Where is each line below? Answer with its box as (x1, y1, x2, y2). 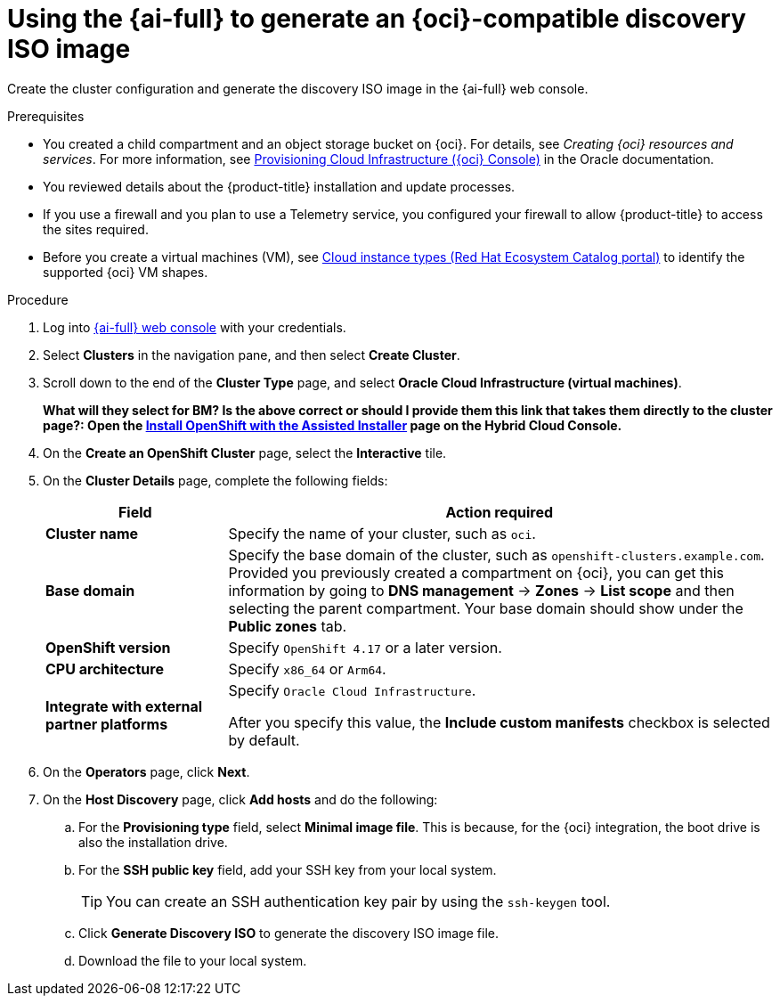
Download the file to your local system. (78, 952, 307, 968)
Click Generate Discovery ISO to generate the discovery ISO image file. (78, 925, 499, 941)
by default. (228, 730, 300, 749)
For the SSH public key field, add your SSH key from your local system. (78, 861, 497, 877)
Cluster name (45, 524, 139, 542)
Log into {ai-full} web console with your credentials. (43, 319, 346, 335)
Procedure (7, 291, 69, 307)
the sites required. (43, 221, 149, 237)
